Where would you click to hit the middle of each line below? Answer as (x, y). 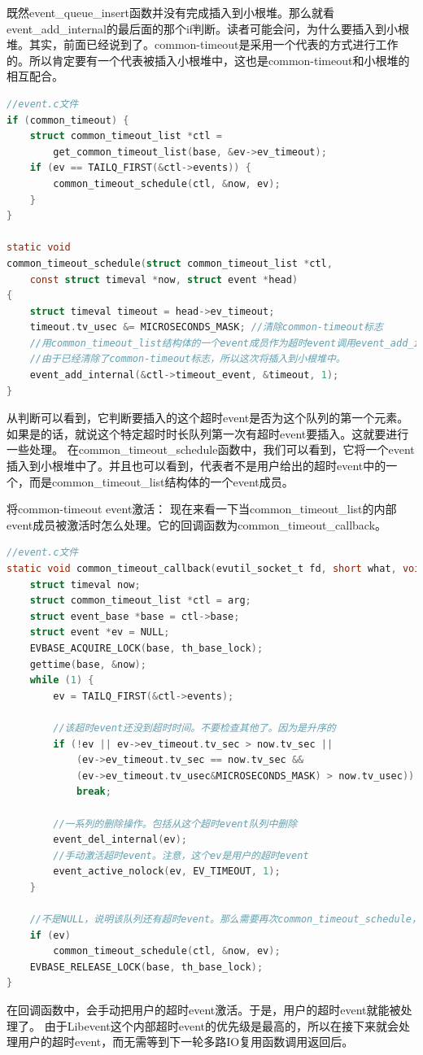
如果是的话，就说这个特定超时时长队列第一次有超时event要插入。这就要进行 (208, 433)
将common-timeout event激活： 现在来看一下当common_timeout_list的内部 (202, 509)
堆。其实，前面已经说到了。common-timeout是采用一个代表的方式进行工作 (203, 44)
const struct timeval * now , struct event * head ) (164, 279)
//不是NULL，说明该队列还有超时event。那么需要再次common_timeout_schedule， (225, 920)
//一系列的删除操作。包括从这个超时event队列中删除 (175, 824)
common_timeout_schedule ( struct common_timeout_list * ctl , (170, 263)
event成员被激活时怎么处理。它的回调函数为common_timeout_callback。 (197, 524)
